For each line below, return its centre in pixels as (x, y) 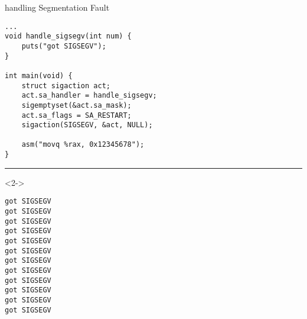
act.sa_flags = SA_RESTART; (76, 115)
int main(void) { (39, 75)
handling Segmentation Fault (57, 7)
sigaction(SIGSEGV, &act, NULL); (87, 125)
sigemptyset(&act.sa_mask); (76, 105)
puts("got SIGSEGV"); (64, 46)
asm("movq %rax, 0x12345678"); (83, 145)
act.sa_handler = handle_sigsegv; (89, 96)
